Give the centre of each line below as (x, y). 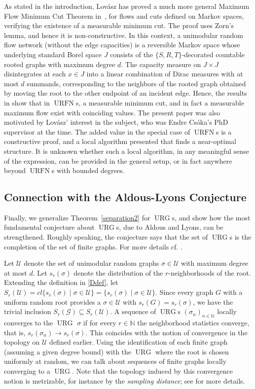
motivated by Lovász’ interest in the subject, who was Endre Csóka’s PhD (116, 122)
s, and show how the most (211, 217)
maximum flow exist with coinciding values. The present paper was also (112, 112)
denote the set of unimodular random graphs (91, 263)
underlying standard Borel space (53, 54)
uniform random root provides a (53, 301)
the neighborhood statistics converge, (193, 323)
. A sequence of (133, 311)
